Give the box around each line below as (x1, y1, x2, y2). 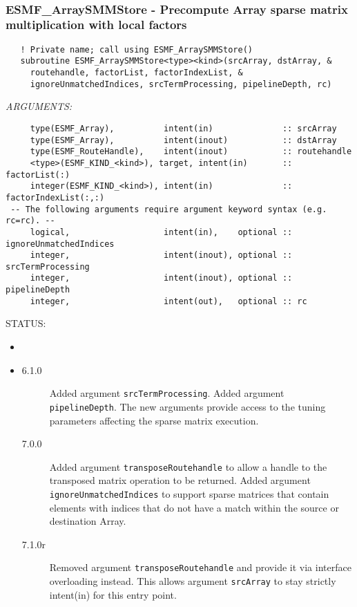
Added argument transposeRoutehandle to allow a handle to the (49, 459, 327, 474)
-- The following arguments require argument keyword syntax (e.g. (10, 204, 327, 214)
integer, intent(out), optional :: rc (30, 296, 307, 306)
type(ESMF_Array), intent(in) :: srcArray (30, 123, 337, 133)
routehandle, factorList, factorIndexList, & (30, 68, 243, 78)
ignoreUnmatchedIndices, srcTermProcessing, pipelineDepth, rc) (30, 79, 332, 89)
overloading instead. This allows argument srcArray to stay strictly (49, 574, 336, 588)
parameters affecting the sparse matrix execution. (49, 413, 259, 427)
